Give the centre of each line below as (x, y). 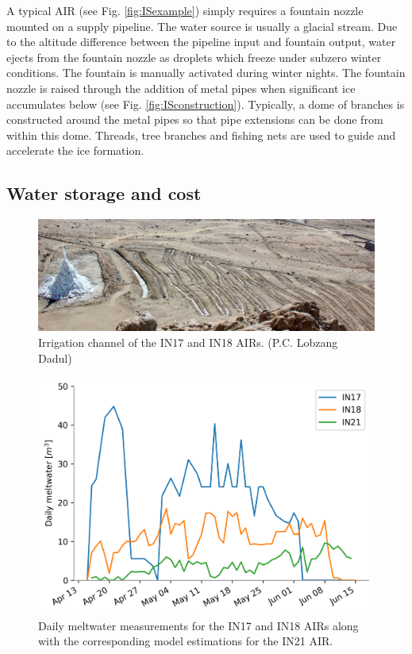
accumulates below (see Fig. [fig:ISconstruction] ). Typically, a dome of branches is (206, 104)
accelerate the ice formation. (75, 150)
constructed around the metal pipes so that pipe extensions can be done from (195, 119)
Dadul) (55, 358)
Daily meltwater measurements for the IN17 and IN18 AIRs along (198, 625)
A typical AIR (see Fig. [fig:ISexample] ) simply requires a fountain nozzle (185, 10)
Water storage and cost (104, 193)
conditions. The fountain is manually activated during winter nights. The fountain (206, 73)
